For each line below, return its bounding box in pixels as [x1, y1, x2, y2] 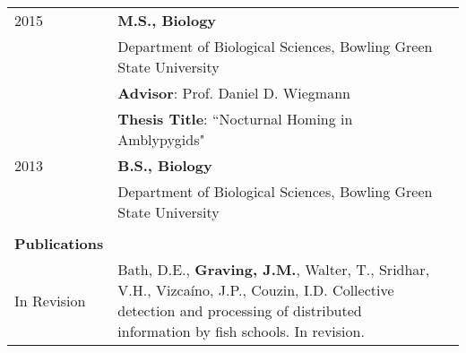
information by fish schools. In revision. [117, 321, 365, 341]
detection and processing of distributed [117, 300, 362, 321]
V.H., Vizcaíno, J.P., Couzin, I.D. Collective [117, 280, 394, 300]
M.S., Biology [117, 10, 217, 30]
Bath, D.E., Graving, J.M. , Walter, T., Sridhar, [117, 259, 430, 280]
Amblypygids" [117, 129, 205, 150]
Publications [14, 233, 104, 254]
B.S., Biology [117, 155, 212, 176]
